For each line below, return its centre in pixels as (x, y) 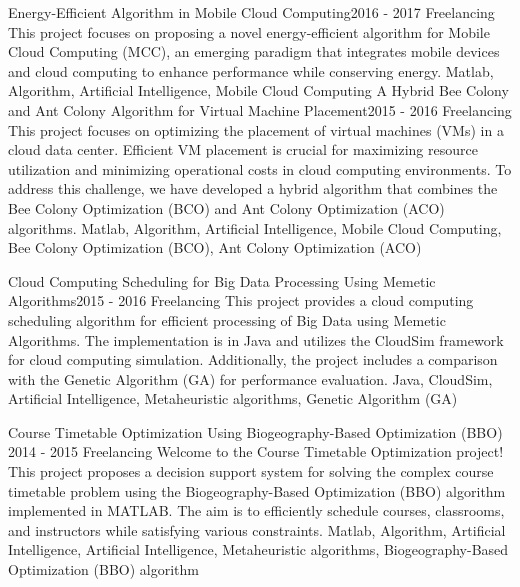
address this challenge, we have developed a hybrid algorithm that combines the (253, 188)
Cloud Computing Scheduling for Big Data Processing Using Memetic (222, 280)
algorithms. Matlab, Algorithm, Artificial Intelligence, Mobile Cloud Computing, (255, 227)
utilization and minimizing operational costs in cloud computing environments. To (260, 168)
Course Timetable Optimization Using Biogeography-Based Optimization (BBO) (255, 431)
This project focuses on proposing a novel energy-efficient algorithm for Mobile (249, 31)
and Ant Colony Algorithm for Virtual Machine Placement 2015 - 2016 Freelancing (260, 109)
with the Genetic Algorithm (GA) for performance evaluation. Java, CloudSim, (250, 378)
